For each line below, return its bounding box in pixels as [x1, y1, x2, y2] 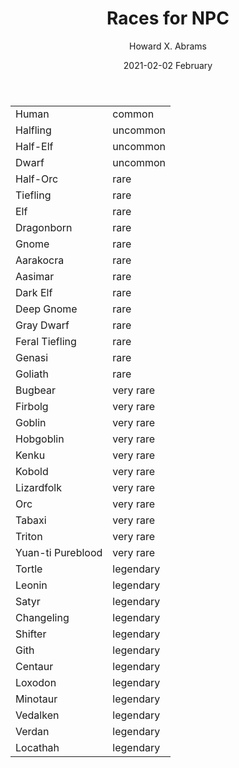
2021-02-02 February [123, 59, 213, 71]
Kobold [15, 464, 49, 478]
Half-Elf [15, 139, 54, 153]
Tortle [15, 562, 43, 576]
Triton [15, 529, 43, 543]
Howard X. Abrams [129, 40, 207, 52]
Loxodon [15, 675, 57, 689]
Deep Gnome [15, 302, 78, 316]
